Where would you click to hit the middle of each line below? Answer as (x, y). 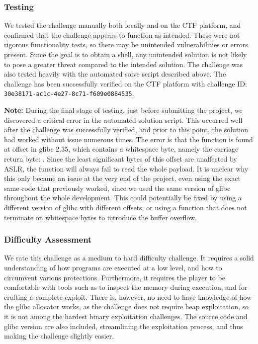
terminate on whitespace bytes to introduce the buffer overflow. (101, 217)
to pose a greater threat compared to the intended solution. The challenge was (124, 64)
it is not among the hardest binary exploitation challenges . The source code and (126, 316)
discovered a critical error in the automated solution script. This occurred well (123, 120)
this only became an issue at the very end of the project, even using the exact (122, 178)
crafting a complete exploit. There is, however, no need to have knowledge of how (128, 297)
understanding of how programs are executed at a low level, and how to (113, 267)
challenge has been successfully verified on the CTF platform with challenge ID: (126, 83)
